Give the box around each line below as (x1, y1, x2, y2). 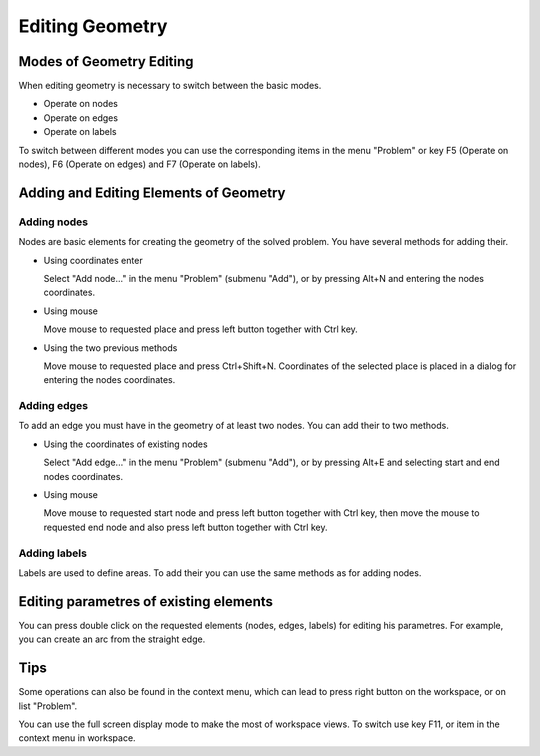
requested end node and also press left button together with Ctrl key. (43, 521, 328, 533)
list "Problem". (18, 700, 78, 712)
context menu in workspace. (18, 732, 136, 744)
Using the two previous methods (43, 341, 178, 354)
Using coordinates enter (43, 254, 144, 266)
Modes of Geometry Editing (18, 53, 194, 70)
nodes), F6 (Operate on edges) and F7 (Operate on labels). (18, 158, 261, 170)
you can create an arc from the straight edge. (18, 633, 206, 645)
